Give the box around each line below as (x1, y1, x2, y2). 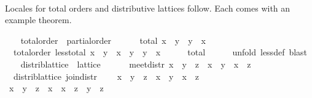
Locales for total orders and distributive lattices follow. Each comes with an (5, 1, 291, 14)
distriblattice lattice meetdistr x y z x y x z (20, 57, 251, 70)
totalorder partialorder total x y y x (20, 33, 206, 46)
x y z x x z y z (9, 82, 104, 94)
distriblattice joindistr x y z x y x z (13, 69, 200, 82)
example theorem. (5, 13, 72, 26)
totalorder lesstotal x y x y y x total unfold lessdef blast (13, 46, 308, 58)
